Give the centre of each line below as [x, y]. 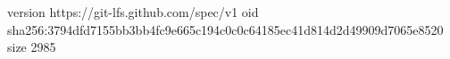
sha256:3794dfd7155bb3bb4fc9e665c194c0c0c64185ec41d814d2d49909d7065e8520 [225, 29]
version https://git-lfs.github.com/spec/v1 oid [133, 12]
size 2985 [32, 47]
